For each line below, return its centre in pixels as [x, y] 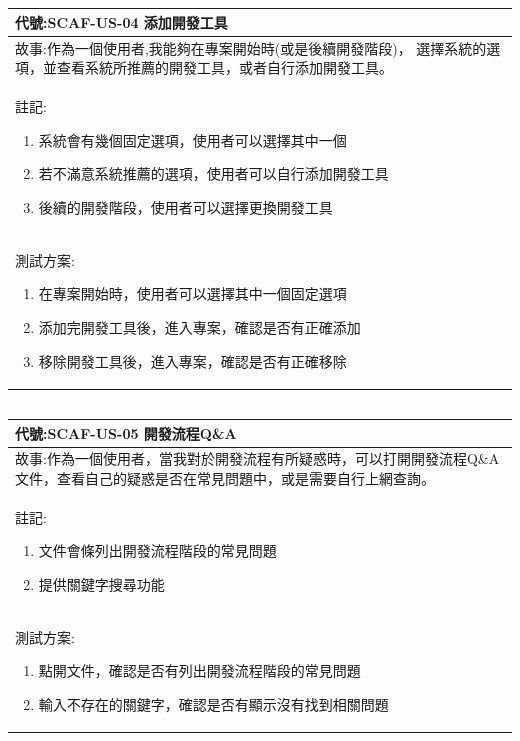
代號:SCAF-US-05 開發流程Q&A [126, 432]
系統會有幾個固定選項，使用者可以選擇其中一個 [192, 139]
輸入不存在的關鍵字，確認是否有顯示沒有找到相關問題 [213, 704]
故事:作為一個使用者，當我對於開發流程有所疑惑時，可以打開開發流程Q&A [257, 458]
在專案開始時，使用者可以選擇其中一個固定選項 [192, 293]
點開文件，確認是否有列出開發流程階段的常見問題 [199, 670]
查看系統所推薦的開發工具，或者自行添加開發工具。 [224, 67]
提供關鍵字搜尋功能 [101, 584]
